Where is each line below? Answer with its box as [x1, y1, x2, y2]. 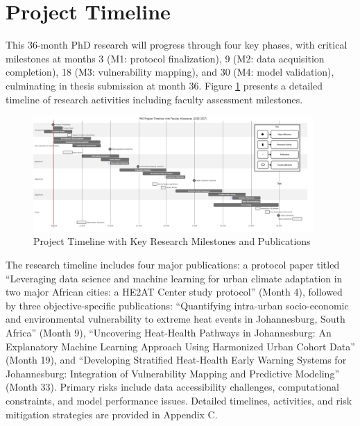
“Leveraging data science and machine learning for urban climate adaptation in [6, 271, 343, 285]
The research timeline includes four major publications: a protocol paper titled [6, 257, 340, 272]
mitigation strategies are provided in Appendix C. [6, 407, 218, 421]
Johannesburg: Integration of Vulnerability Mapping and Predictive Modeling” [6, 366, 340, 380]
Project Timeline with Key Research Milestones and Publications [33, 234, 311, 248]
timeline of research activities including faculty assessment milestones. [6, 92, 303, 106]
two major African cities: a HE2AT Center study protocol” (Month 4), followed [6, 284, 343, 299]
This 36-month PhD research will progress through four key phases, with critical [6, 37, 348, 52]
